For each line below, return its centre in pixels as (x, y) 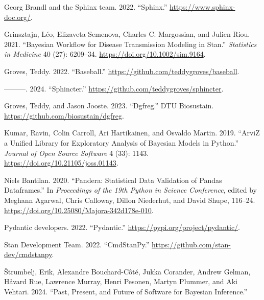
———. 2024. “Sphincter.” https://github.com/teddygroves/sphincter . (114, 88)
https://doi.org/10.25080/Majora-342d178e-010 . (79, 210)
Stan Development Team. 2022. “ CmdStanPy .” (77, 244)
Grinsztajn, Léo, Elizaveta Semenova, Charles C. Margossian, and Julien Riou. (127, 34)
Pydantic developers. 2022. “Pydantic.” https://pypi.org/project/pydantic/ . (122, 227)
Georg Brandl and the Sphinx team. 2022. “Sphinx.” (86, 7)
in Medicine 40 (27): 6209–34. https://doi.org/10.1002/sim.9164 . (105, 54)
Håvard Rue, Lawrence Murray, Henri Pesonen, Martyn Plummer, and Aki (121, 281)
